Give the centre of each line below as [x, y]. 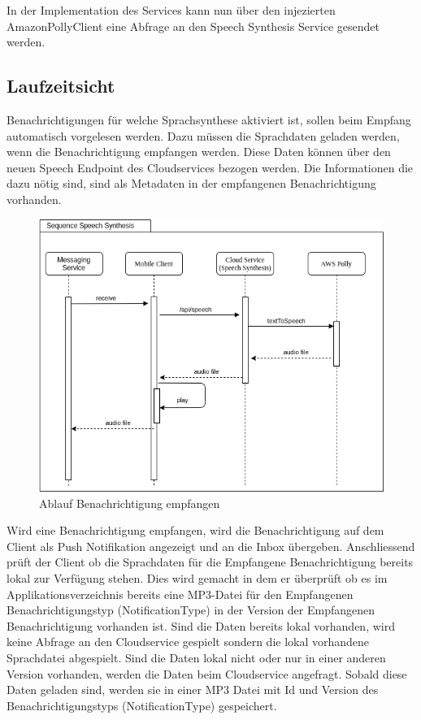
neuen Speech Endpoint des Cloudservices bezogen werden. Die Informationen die [210, 167]
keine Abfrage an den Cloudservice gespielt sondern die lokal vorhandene [188, 642]
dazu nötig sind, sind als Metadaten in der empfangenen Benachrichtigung [191, 183]
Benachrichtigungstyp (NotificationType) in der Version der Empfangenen [191, 610]
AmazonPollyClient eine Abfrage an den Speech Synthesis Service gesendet [193, 26]
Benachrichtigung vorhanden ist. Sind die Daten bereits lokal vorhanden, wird [201, 625]
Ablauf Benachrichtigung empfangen [130, 503]
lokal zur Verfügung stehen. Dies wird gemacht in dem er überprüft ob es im [197, 578]
